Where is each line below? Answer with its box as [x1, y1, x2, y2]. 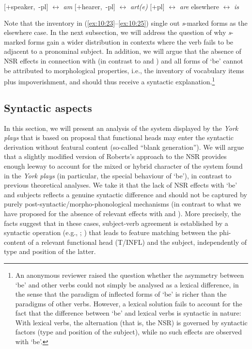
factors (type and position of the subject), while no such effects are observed [15, 327, 242, 337]
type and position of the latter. [4, 246, 96, 256]
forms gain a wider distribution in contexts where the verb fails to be [28, 36, 234, 47]
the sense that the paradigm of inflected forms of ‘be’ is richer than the [15, 289, 227, 299]
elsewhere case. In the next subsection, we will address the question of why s [4, 27, 231, 37]
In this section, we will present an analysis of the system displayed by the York [4, 123, 238, 133]
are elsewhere [179, 1, 219, 11]
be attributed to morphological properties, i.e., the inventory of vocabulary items [4, 65, 244, 75]
